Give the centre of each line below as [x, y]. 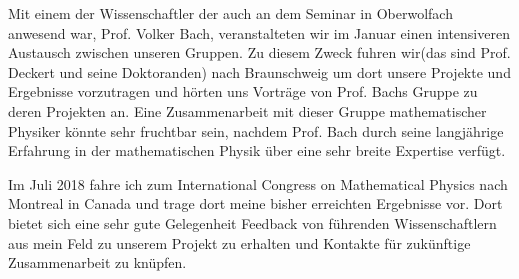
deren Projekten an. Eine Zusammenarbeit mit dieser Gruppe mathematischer [247, 110]
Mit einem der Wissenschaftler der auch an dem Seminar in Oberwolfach [230, 13]
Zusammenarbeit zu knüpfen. [97, 262]
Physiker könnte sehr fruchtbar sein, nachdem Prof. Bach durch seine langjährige [256, 130]
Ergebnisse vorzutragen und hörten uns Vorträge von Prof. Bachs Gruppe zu [243, 91]
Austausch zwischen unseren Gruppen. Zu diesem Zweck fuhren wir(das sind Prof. [259, 52]
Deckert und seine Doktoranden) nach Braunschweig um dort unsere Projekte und [259, 71]
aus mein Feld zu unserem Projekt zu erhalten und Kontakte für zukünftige [239, 242]
